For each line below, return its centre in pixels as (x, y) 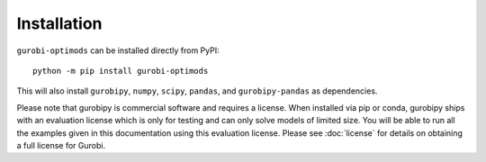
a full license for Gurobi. (61, 145)
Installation (59, 23)
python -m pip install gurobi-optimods (121, 71)
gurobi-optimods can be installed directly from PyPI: (118, 50)
